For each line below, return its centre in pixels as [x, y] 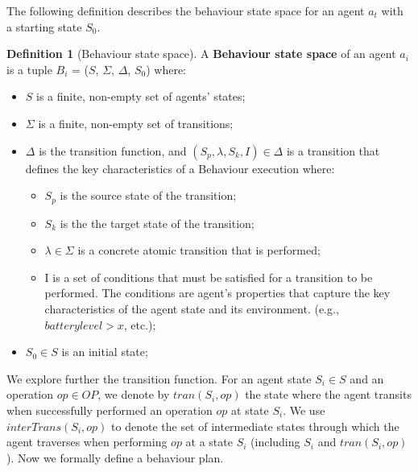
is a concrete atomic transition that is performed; [199, 250]
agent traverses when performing [87, 442]
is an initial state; [105, 352]
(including [275, 442]
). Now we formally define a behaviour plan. [115, 457]
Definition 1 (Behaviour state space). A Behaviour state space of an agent [201, 54]
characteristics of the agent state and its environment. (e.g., [192, 308]
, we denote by [134, 394]
